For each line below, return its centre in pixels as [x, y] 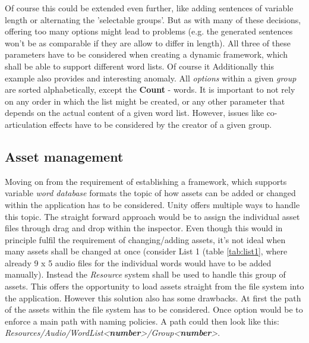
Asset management [64, 156]
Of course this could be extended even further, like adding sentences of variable [149, 8]
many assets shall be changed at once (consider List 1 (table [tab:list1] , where [146, 251]
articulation [26, 124]
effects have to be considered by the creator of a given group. [161, 124]
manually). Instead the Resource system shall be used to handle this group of [145, 274]
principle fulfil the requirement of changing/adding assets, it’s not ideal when [145, 239]
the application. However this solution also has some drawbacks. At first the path [153, 298]
